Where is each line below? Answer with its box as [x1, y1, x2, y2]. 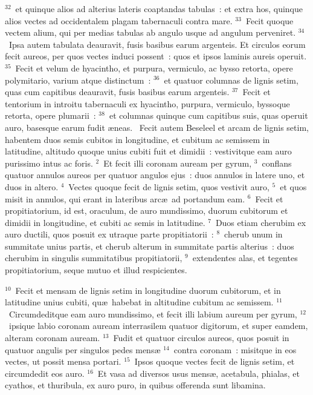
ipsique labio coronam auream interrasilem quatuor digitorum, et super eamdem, [8, 319, 308, 332]
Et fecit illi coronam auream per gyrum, [103, 156, 252, 169]
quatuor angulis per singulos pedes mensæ [5, 343, 161, 356]
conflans [262, 156, 292, 169]
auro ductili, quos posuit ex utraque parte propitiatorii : [5, 228, 214, 241]
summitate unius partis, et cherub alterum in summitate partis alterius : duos [5, 239, 294, 252]
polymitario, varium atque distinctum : [5, 73, 151, 86]
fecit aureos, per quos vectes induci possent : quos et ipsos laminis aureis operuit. [5, 50, 307, 62]
